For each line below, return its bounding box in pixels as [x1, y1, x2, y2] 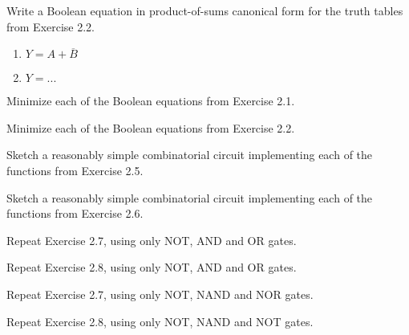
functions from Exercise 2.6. [6, 205, 144, 222]
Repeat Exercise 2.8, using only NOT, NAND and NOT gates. [6, 313, 314, 329]
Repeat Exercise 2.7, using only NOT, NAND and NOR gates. [6, 285, 314, 302]
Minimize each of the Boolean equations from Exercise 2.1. [6, 92, 295, 109]
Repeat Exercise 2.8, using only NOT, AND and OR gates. [6, 259, 297, 276]
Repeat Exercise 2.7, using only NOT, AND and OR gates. [6, 231, 297, 248]
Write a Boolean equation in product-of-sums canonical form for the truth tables [6, 2, 403, 18]
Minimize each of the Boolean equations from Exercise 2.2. [6, 119, 295, 136]
